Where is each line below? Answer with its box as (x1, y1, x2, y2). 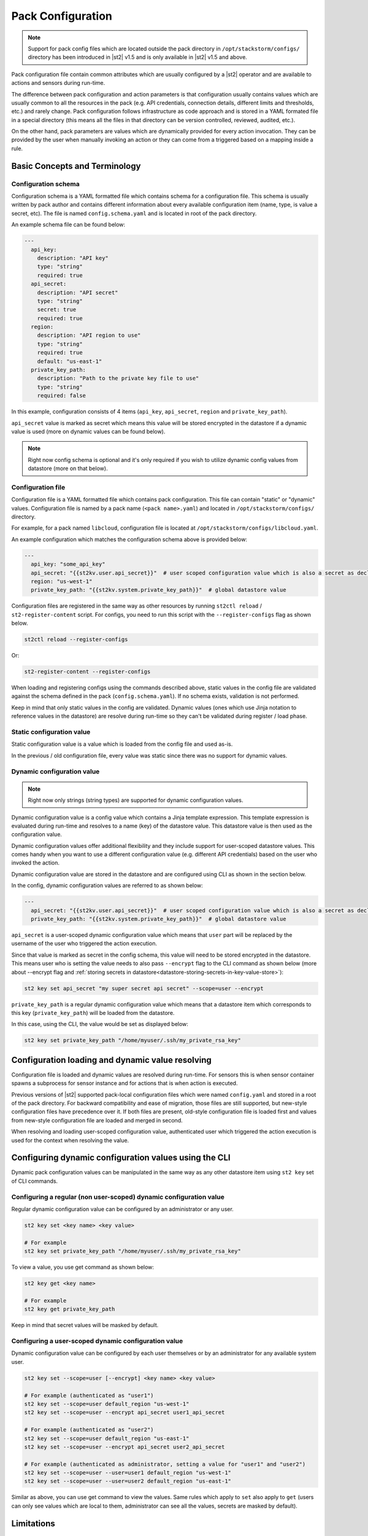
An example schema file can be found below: (11, 221, 126, 229)
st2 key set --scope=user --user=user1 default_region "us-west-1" (24, 1469, 232, 1476)
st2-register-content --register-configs (24, 668, 151, 675)
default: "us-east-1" (37, 358, 102, 365)
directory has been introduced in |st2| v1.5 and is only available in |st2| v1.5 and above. (28, 53, 248, 61)
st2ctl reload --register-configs (24, 636, 128, 643)
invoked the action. (11, 859, 59, 866)
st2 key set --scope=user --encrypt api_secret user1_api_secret (24, 1409, 225, 1416)
